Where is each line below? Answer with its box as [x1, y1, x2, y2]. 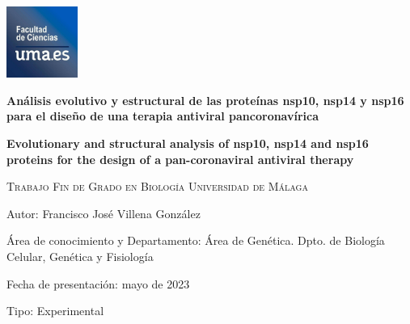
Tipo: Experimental [6, 302, 104, 319]
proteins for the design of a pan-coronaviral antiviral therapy [6, 150, 354, 167]
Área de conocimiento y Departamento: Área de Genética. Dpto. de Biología [6, 232, 385, 249]
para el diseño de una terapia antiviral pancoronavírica [6, 107, 319, 124]
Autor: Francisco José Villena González [6, 204, 201, 221]
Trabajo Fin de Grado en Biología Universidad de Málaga [6, 178, 308, 195]
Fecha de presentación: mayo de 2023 [6, 275, 190, 292]
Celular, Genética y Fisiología [6, 247, 154, 264]
